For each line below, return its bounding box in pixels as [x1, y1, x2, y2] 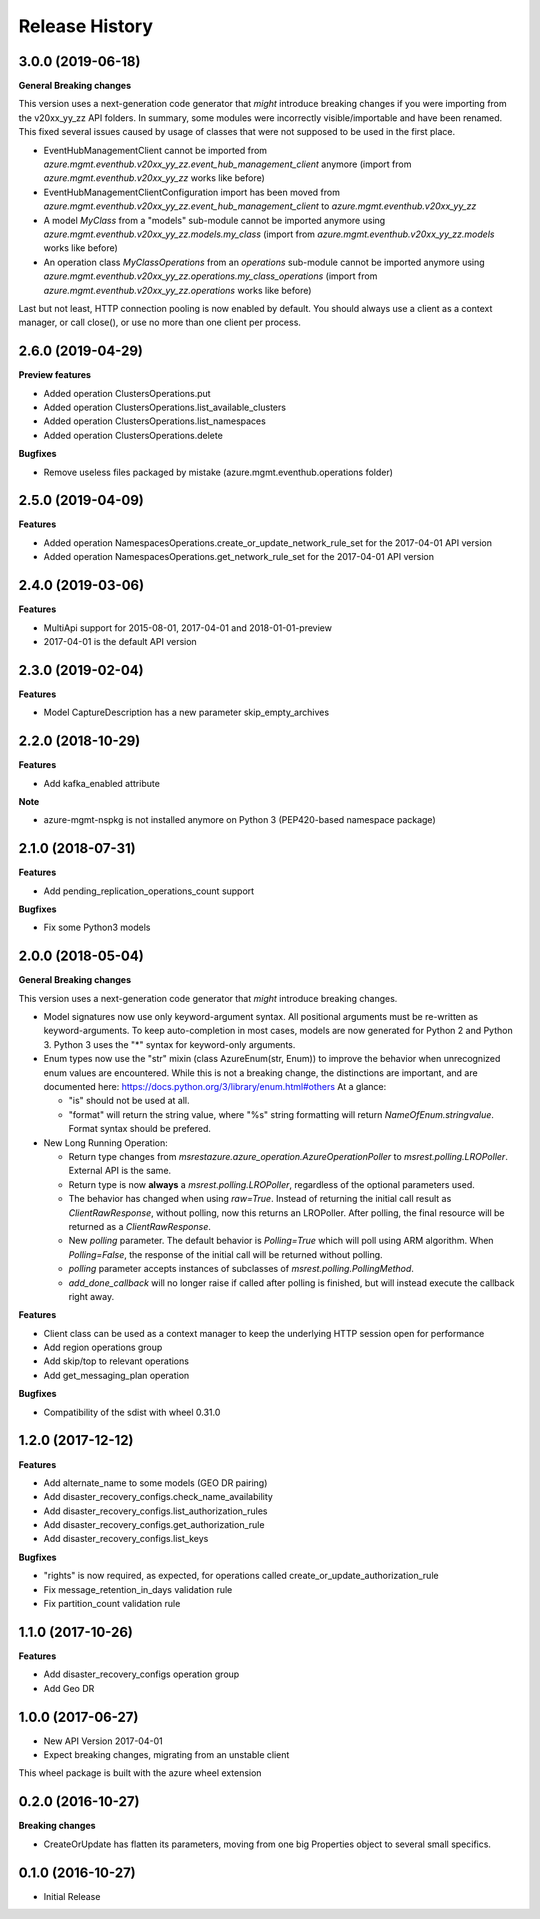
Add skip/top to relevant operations [43, 1355, 190, 1367]
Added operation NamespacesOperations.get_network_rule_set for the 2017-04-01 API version [43, 551, 435, 563]
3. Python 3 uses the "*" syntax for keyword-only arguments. [43, 1038, 296, 1050]
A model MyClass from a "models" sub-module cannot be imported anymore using [43, 214, 386, 226]
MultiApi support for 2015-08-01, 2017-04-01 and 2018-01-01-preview [43, 621, 332, 634]
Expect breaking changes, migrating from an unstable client [43, 1749, 290, 1761]
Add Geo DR [43, 1682, 95, 1694]
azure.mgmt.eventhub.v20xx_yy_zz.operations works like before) [43, 284, 312, 296]
